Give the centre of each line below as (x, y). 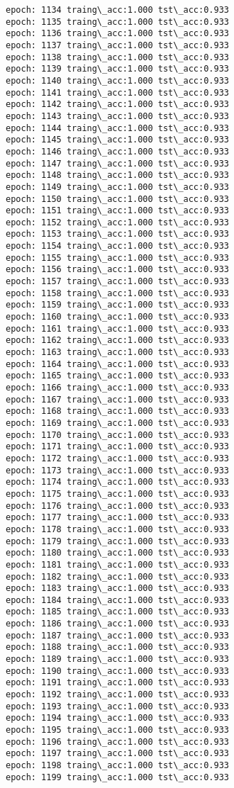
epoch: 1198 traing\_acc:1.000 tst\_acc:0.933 (117, 765)
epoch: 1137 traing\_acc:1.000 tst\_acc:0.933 (117, 45)
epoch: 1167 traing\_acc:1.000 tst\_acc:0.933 (117, 399)
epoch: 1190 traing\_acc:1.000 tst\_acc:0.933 (117, 671)
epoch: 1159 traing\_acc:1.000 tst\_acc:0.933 (117, 305)
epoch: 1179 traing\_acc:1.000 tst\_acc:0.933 (117, 541)
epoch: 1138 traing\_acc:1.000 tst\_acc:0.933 (117, 57)
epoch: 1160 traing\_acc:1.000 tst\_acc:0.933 (117, 317)
